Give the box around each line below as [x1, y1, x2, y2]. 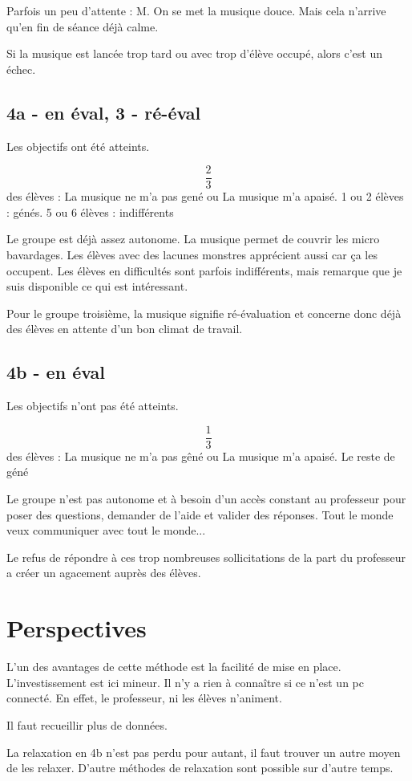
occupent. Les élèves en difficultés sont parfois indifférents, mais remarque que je [6, 262, 402, 279]
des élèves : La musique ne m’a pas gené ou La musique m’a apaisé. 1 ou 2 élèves [6, 188, 404, 205]
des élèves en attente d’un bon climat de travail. [6, 320, 243, 337]
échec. [6, 60, 36, 77]
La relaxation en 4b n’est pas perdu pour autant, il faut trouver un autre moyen [6, 743, 401, 760]
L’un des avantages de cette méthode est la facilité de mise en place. [6, 658, 341, 675]
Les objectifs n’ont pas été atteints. [6, 397, 179, 414]
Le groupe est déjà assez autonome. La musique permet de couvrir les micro [6, 230, 380, 247]
